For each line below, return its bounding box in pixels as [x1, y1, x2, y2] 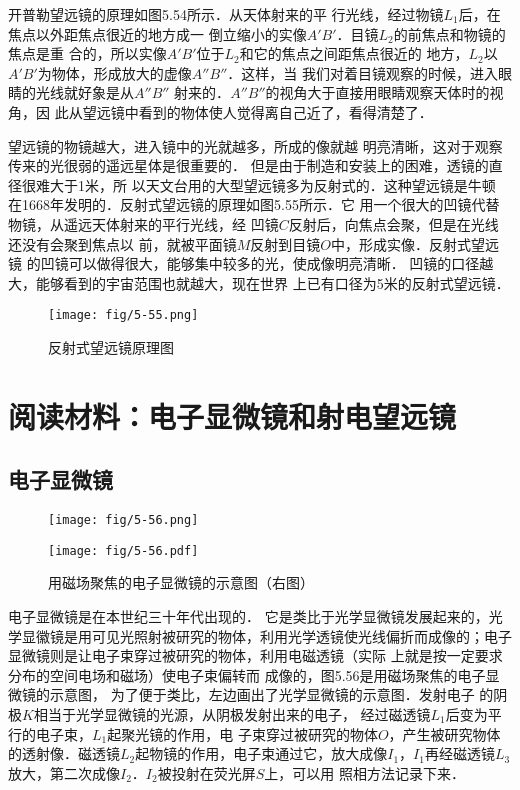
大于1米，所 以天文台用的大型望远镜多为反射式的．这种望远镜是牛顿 [49, 174, 496, 195]
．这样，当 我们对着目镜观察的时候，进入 [227, 62, 498, 83]
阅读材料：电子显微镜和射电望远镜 [8, 395, 457, 436]
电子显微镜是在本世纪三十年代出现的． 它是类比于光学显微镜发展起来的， [8, 606, 489, 627]
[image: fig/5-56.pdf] [48, 543, 199, 558]
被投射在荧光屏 [157, 762, 256, 783]
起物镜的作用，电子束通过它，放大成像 [135, 743, 388, 764]
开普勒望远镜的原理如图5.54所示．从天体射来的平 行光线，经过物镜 [8, 4, 444, 24]
